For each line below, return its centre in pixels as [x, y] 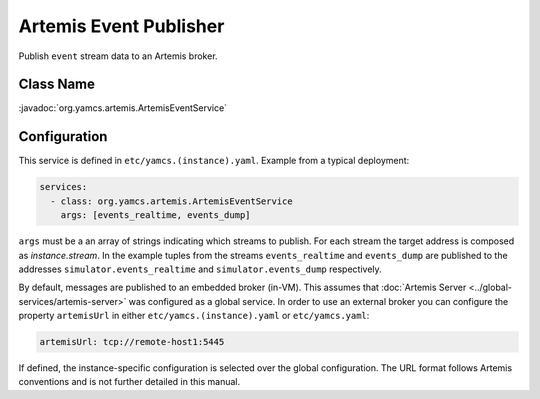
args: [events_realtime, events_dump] [155, 215]
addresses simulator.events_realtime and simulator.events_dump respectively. [200, 269]
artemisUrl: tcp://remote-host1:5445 [132, 342]
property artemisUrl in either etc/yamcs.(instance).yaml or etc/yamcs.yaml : [194, 316]
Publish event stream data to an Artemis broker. [118, 56]
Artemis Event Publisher [121, 26]
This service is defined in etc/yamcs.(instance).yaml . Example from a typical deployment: [214, 161]
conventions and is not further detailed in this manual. [129, 382]
